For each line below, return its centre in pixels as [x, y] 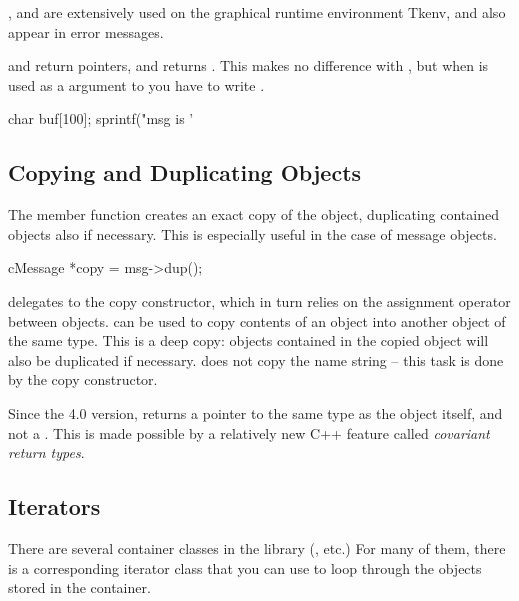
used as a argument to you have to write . [136, 84]
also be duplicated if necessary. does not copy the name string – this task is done [256, 359]
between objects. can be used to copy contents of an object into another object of [257, 320]
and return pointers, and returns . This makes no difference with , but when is [248, 65]
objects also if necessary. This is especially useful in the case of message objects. [252, 233]
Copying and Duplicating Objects [185, 172]
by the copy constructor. [83, 379]
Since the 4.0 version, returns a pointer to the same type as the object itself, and [255, 412]
